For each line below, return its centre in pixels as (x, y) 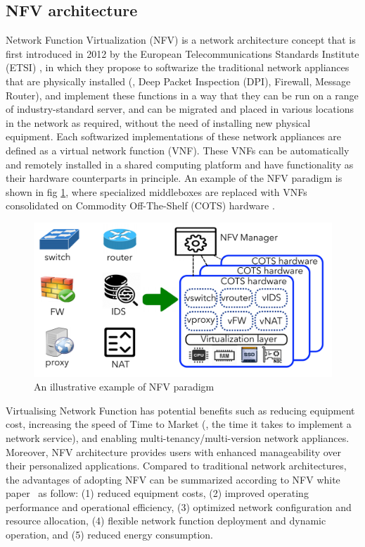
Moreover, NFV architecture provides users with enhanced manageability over (174, 451)
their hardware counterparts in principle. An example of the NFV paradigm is (174, 178)
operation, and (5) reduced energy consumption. (110, 535)
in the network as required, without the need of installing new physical (158, 122)
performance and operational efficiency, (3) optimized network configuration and (179, 506)
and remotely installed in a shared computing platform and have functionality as (180, 164)
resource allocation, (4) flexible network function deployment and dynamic (166, 521)
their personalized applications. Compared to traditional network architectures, (176, 466)
